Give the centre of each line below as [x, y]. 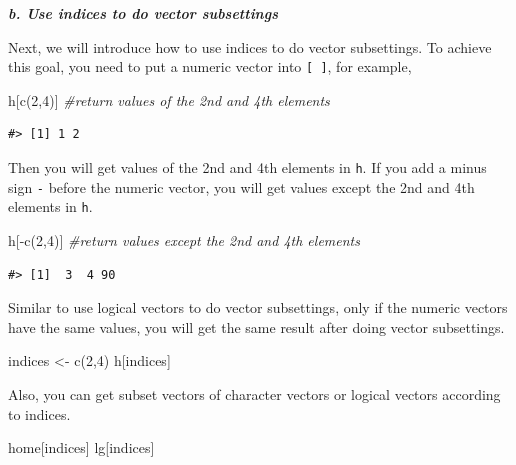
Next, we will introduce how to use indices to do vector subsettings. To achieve [250, 46]
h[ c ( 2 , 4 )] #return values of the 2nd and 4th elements [169, 99]
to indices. [39, 413]
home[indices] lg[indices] [81, 447]
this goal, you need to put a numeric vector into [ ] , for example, [210, 66]
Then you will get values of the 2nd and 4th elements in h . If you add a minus [247, 167]
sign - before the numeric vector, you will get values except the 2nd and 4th [241, 186]
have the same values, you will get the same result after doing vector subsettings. [256, 326]
